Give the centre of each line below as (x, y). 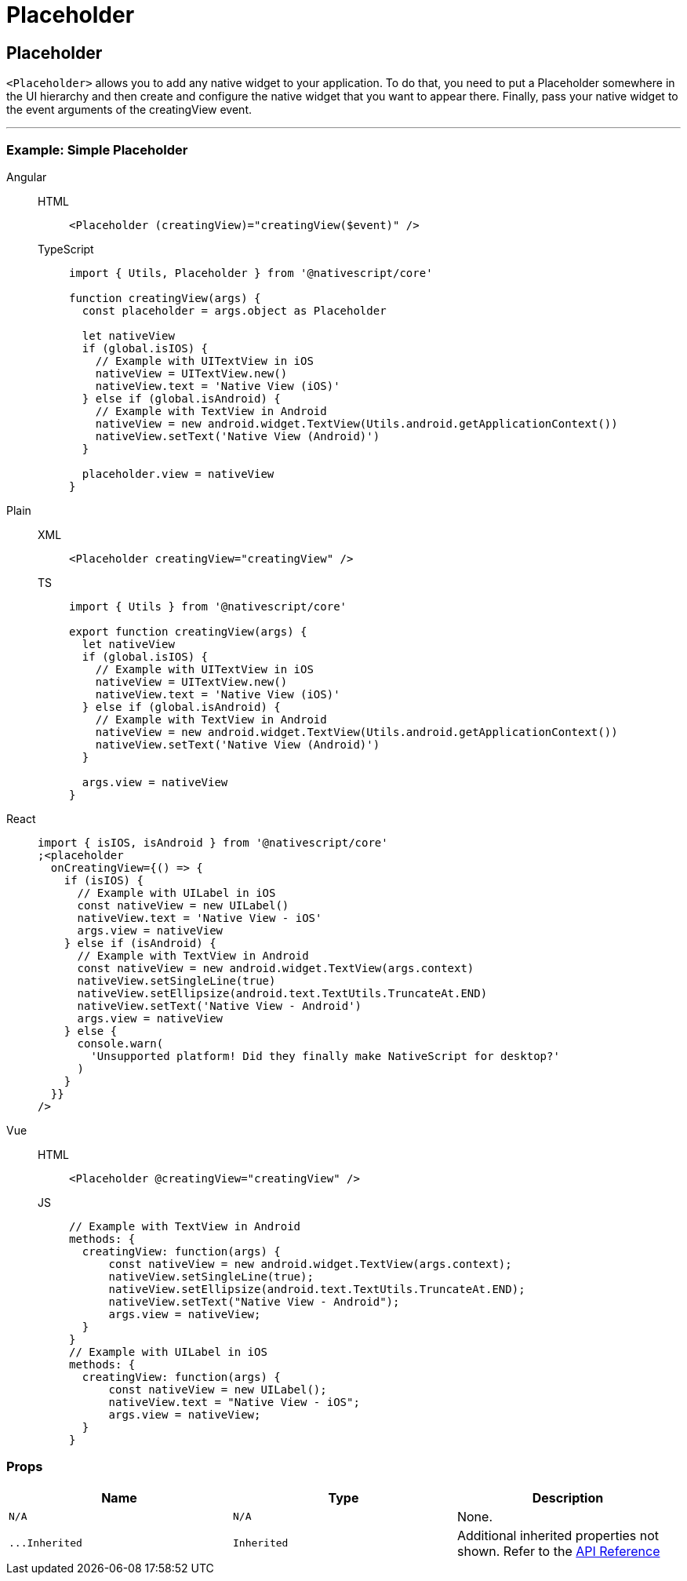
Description (568, 1497)
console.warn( (120, 1043)
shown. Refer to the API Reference (558, 1551)
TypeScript (66, 249)
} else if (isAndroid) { (140, 943)
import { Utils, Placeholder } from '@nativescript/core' (251, 273)
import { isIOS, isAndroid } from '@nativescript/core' (213, 842)
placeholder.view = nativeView (178, 474)
